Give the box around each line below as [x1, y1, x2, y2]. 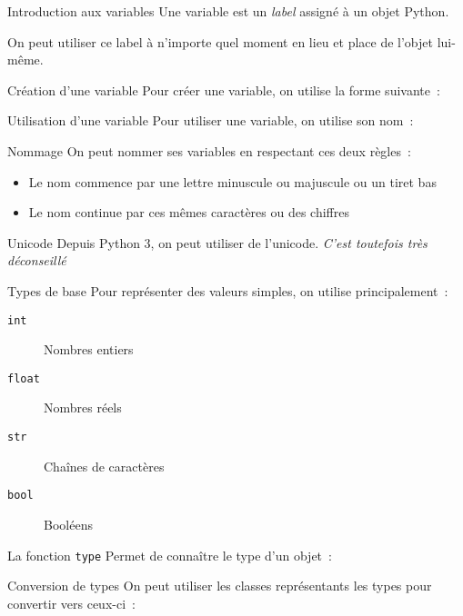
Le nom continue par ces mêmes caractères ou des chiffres [28, 203, 349, 222]
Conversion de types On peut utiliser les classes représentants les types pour [7, 576, 432, 595]
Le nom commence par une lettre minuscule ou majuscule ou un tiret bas [28, 172, 437, 191]
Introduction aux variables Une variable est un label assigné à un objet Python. [7, 2, 449, 20]
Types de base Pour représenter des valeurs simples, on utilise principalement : [7, 281, 448, 300]
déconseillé [7, 251, 66, 270]
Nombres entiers [44, 340, 134, 359]
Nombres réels [44, 398, 122, 417]
